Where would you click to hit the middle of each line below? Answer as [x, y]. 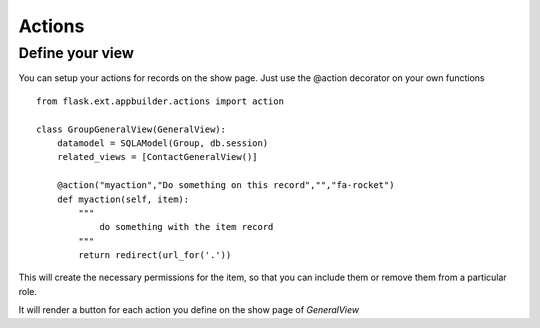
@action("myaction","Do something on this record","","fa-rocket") [225, 185]
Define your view [76, 53]
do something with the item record [186, 227]
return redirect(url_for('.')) [155, 255]
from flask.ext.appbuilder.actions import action [160, 101]
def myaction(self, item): [123, 199]
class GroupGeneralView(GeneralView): [131, 129]
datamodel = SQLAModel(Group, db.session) [162, 143]
